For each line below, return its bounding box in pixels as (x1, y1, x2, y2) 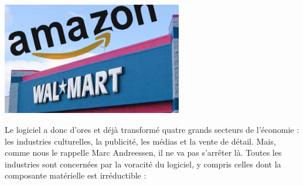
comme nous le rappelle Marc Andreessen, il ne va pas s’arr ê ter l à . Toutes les (5, 146, 282, 159)
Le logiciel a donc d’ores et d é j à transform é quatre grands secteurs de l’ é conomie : (5, 124, 299, 136)
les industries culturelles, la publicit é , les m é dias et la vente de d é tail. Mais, (5, 135, 276, 147)
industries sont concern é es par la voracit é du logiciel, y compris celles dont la (5, 157, 281, 170)
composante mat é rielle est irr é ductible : (5, 169, 147, 181)
